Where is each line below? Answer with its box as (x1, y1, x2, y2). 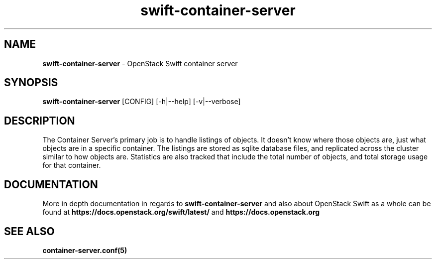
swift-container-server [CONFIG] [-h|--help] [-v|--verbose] (42, 97, 241, 106)
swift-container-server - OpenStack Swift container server (42, 59, 238, 68)
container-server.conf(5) (42, 246, 127, 255)
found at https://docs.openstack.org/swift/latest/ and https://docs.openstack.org (42, 208, 320, 217)
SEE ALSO (4, 225, 55, 238)
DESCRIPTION (4, 114, 75, 127)
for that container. (42, 161, 101, 170)
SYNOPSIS (4, 76, 58, 89)
